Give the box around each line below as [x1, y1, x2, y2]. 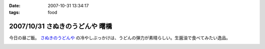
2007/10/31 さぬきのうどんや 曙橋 [9, 22, 112, 31]
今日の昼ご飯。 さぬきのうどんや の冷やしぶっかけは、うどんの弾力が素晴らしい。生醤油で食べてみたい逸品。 [9, 35, 231, 41]
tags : [9, 10, 20, 16]
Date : [9, 3, 21, 8]
